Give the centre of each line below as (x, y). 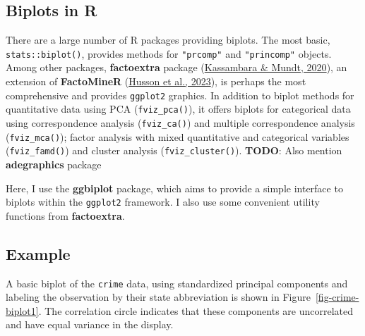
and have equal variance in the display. (90, 324)
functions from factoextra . (65, 215)
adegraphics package (54, 164)
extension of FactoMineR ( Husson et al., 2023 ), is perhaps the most (156, 81)
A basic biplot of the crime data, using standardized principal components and (177, 283)
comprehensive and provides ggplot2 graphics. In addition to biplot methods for (180, 95)
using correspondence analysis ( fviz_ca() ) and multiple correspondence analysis (180, 122)
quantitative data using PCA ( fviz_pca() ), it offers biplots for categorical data (178, 109)
